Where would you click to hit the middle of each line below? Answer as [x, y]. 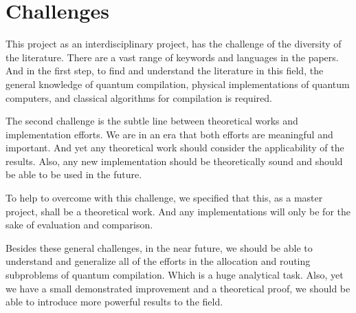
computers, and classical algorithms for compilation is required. [139, 97]
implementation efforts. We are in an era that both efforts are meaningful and [169, 134]
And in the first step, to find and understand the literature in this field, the [165, 71]
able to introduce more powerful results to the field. [114, 302]
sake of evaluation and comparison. [79, 225]
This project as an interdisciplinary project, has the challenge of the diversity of [174, 44]
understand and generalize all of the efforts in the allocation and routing [158, 261]
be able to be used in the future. [74, 174]
